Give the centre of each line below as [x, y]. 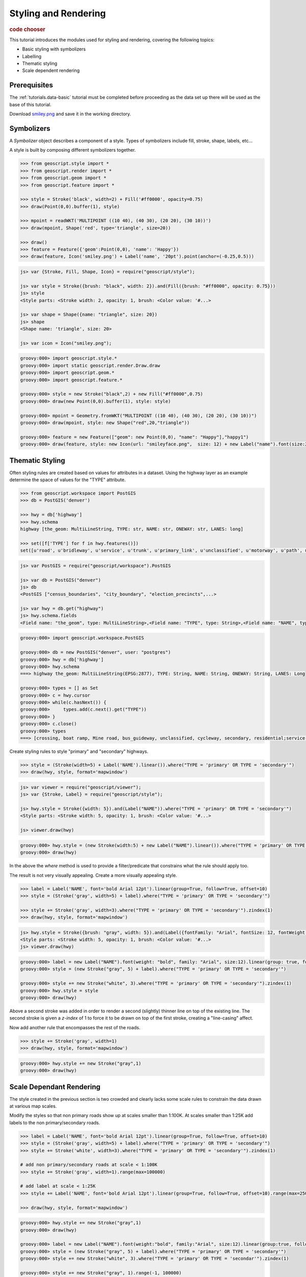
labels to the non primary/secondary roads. [55, 1122]
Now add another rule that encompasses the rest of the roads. [75, 1027]
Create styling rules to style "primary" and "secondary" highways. [79, 751]
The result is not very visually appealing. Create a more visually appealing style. [93, 875]
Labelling [32, 56]
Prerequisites [31, 85]
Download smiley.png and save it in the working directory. [70, 114]
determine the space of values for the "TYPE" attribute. [68, 480]
